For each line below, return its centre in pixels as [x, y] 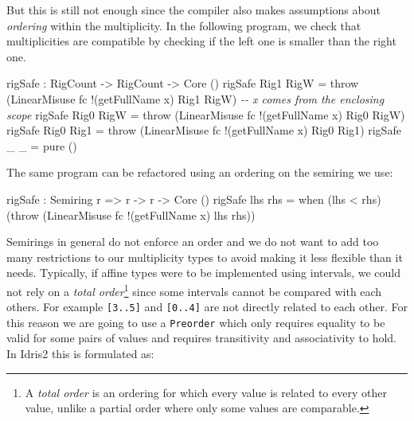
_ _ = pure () [42, 145]
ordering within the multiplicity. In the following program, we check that [184, 25]
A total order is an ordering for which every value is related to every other [206, 392]
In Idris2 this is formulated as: [80, 354]
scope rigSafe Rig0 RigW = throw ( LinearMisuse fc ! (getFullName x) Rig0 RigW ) [206, 114]
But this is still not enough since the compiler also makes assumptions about [193, 10]
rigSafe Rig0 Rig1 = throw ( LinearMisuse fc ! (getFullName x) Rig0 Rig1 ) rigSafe [204, 130]
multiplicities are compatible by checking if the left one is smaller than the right [201, 41]
